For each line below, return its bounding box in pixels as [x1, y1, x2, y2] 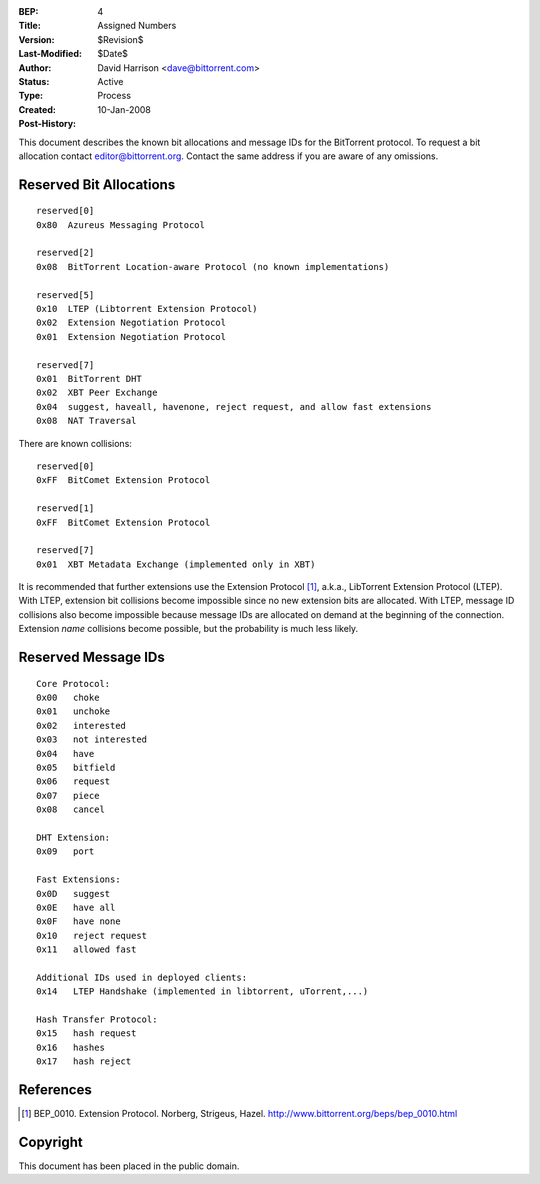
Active [97, 75, 124, 87]
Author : [18, 61, 52, 74]
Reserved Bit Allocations [18, 176, 176, 193]
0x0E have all [36, 901, 116, 913]
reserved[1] [36, 503, 95, 514]
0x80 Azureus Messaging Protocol [36, 219, 205, 230]
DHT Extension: [36, 831, 111, 843]
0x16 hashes [36, 1041, 105, 1053]
